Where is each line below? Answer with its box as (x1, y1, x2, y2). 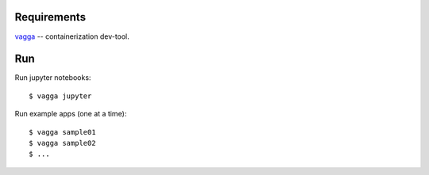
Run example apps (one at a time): (14, 109, 127, 119)
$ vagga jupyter (29, 91, 92, 101)
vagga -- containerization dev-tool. (14, 32, 130, 41)
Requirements (14, 10, 87, 24)
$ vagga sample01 (29, 127, 96, 136)
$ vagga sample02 (29, 139, 96, 147)
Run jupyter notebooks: (14, 73, 91, 82)
